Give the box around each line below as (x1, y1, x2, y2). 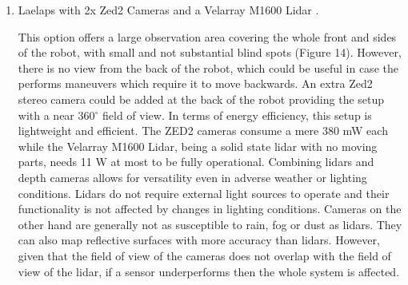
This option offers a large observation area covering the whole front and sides (18, 28, 397, 45)
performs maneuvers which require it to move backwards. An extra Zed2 (18, 75, 373, 92)
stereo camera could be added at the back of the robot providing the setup (18, 90, 385, 107)
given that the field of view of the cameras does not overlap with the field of (18, 247, 391, 263)
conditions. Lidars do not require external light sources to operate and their (18, 184, 390, 201)
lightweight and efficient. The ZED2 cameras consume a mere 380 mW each (18, 122, 388, 139)
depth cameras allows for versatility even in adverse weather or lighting (18, 168, 367, 185)
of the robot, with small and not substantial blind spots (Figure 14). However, (18, 44, 402, 61)
